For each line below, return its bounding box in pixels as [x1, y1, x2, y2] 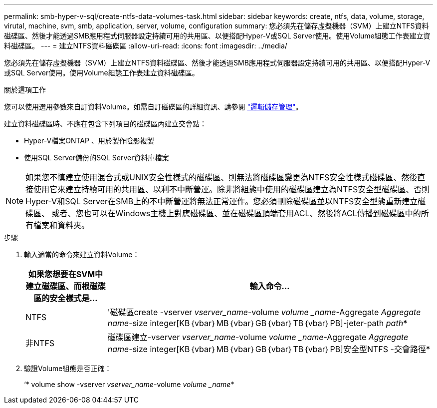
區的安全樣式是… [33, 293, 98, 303]
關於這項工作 [4, 85, 46, 94]
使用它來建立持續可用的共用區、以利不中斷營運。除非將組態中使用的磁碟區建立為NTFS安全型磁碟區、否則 [33, 184, 430, 194]
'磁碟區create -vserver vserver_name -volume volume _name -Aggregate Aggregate [107, 307, 421, 317]
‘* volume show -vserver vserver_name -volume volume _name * [24, 380, 234, 389]
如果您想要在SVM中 [28, 269, 103, 279]
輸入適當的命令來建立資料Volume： [24, 250, 140, 259]
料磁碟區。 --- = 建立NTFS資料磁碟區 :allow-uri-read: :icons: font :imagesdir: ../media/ [4, 41, 287, 50]
